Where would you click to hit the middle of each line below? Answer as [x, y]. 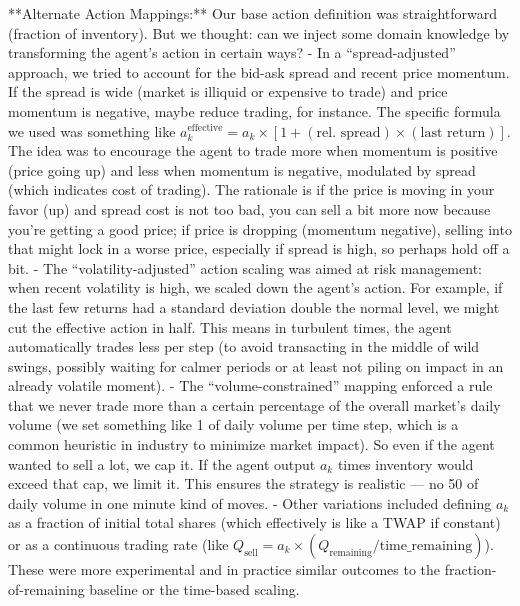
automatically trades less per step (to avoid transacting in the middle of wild [244, 346]
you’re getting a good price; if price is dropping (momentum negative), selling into [260, 228]
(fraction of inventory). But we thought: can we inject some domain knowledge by [259, 32]
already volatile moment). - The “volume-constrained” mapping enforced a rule [250, 385]
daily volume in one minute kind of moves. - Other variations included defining [250, 502]
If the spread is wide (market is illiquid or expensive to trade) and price [228, 91]
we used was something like [92, 130]
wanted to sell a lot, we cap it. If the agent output [162, 463]
